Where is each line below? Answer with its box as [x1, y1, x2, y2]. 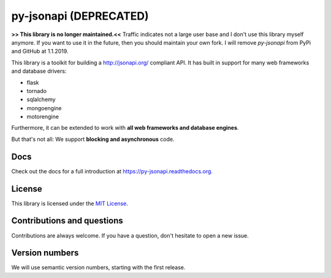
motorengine [26, 113, 59, 121]
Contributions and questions [11, 216, 124, 226]
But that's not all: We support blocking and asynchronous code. [11, 135, 175, 143]
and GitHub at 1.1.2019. [11, 48, 69, 55]
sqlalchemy [26, 96, 56, 103]
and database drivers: [11, 67, 67, 75]
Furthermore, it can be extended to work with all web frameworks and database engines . [11, 124, 239, 132]
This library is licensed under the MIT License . [11, 200, 128, 207]
